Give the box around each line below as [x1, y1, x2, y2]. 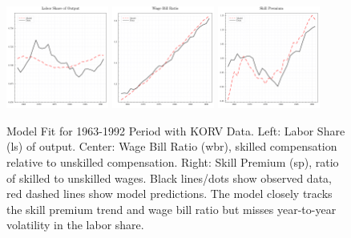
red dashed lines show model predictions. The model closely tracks [6, 185, 333, 202]
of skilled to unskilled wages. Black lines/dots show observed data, [6, 169, 332, 186]
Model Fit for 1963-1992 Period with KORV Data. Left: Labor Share [6, 122, 345, 139]
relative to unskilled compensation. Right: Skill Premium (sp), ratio [6, 153, 339, 170]
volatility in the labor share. [6, 216, 144, 233]
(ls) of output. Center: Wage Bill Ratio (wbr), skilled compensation [6, 138, 337, 155]
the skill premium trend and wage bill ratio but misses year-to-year [6, 200, 337, 217]
